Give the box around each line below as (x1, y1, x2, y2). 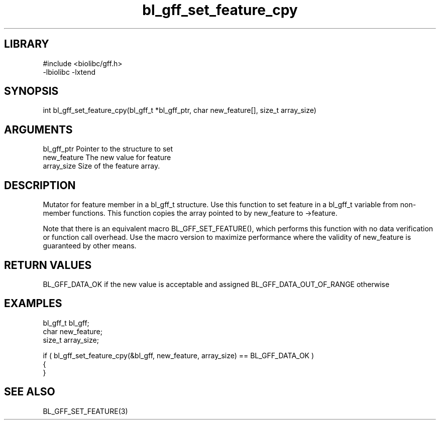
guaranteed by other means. (43, 241, 137, 250)
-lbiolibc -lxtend (43, 67, 96, 76)
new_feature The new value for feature (43, 153, 171, 162)
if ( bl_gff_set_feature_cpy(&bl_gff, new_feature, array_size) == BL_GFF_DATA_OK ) (43, 351, 314, 360)
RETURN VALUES (4, 258, 92, 271)
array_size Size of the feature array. (43, 162, 160, 171)
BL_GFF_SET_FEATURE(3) (43, 406, 128, 415)
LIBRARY (4, 38, 49, 51)
